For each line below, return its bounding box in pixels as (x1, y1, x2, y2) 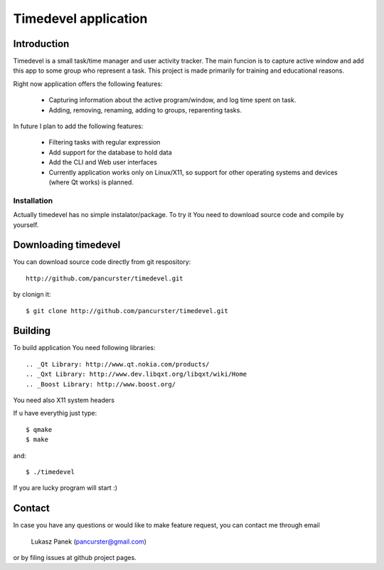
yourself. (13, 221, 39, 229)
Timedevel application (13, 11, 148, 26)
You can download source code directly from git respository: (13, 258, 191, 266)
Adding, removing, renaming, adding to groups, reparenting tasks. (48, 105, 242, 114)
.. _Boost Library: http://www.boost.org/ (26, 380, 176, 388)
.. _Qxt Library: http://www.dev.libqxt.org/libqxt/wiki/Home (26, 370, 247, 379)
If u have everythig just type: (13, 409, 97, 418)
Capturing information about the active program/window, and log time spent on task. (48, 96, 297, 105)
